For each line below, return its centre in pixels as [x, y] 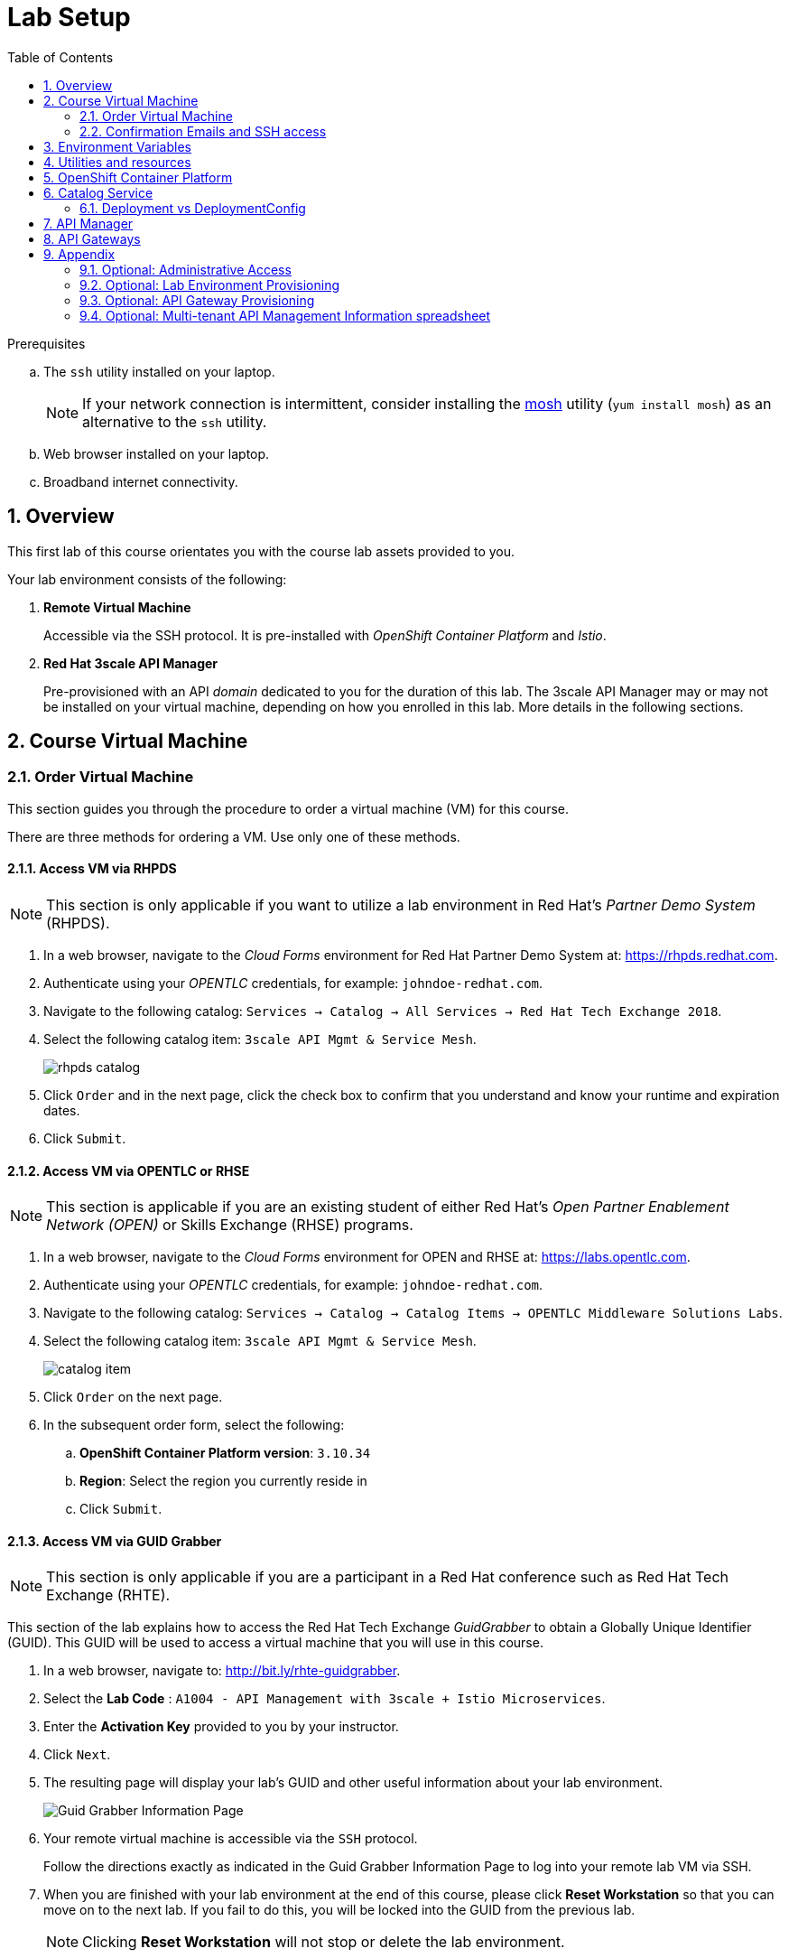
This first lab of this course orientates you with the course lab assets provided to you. [261, 551]
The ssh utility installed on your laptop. [159, 371]
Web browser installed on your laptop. [157, 453]
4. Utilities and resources [117, 162]
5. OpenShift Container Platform [138, 177]
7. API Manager [88, 223]
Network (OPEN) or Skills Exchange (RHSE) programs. [230, 1225]
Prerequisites [46, 343]
